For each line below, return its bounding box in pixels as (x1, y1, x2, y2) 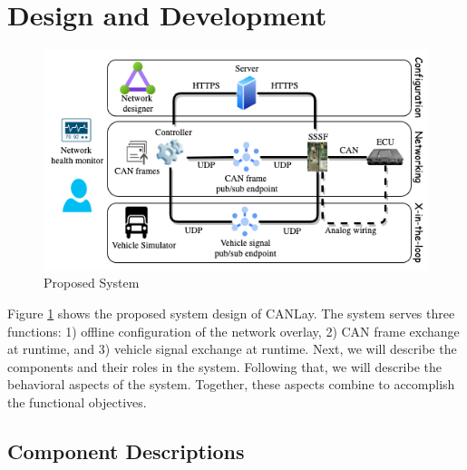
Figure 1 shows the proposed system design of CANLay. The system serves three (7, 303, 455, 322)
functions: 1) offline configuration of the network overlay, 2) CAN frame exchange (7, 321, 460, 340)
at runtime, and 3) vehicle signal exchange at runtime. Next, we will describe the (7, 339, 457, 358)
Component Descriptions (7, 436, 245, 465)
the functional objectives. (7, 392, 147, 411)
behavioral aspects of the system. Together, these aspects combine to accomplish (7, 375, 455, 394)
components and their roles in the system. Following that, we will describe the (7, 357, 443, 376)
